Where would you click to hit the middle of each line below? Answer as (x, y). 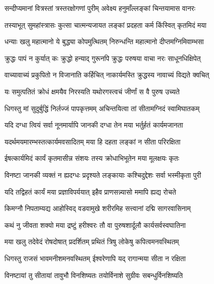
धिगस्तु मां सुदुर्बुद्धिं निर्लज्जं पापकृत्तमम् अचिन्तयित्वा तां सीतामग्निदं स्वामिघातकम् (102, 108)
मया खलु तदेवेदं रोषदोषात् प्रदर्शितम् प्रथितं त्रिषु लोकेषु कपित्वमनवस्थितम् (92, 242)
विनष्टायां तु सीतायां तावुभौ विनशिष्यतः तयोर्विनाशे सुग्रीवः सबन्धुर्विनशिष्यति (94, 275)
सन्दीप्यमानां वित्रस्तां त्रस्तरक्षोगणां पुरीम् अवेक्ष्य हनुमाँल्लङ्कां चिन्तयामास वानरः (100, 8)
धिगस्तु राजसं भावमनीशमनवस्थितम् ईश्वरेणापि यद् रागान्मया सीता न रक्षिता (95, 258)
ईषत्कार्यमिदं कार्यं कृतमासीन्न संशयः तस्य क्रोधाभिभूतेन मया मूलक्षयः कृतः (92, 158)
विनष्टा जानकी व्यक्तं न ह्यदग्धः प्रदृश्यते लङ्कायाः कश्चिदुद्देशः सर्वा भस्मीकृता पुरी (103, 175)
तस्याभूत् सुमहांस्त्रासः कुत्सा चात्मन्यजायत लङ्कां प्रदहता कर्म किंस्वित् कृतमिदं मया (106, 25)
